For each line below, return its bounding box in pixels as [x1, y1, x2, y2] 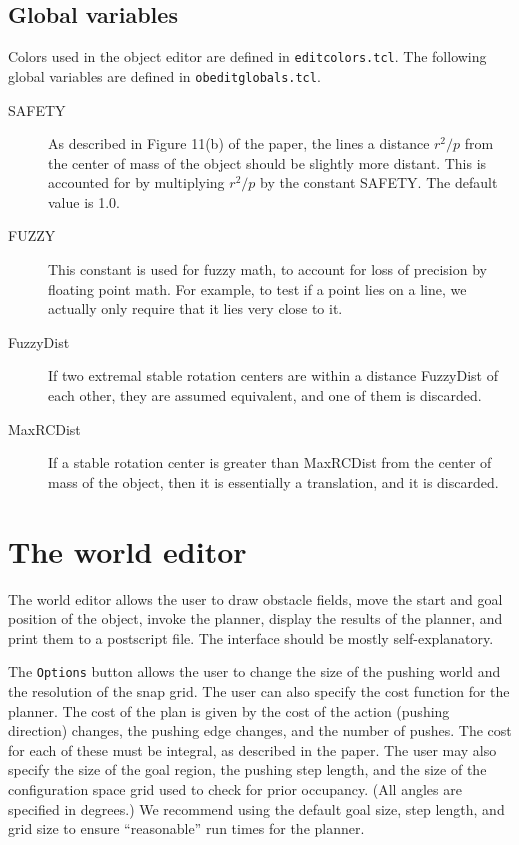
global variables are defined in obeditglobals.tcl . [8, 65, 321, 86]
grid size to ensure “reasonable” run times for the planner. [8, 818, 365, 839]
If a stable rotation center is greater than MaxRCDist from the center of [48, 452, 492, 473]
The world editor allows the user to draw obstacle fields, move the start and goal [8, 588, 503, 609]
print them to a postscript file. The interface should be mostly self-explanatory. [8, 627, 494, 648]
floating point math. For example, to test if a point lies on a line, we [48, 278, 467, 299]
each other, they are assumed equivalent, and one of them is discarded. [48, 385, 482, 406]
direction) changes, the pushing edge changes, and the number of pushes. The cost [8, 720, 512, 741]
